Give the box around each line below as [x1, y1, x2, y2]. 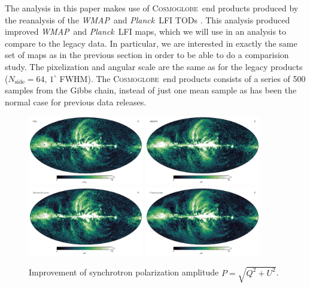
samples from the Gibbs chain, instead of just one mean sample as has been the [5, 84, 297, 96]
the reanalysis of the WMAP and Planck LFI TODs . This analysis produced [5, 13, 290, 26]
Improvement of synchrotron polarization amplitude [29, 266, 219, 278]
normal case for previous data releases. [5, 95, 147, 108]
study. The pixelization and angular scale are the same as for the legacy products [5, 60, 303, 72]
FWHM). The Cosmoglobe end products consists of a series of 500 [59, 72, 306, 84]
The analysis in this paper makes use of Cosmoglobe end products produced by [5, 2, 299, 14]
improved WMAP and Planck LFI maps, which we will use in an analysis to [5, 25, 287, 38]
